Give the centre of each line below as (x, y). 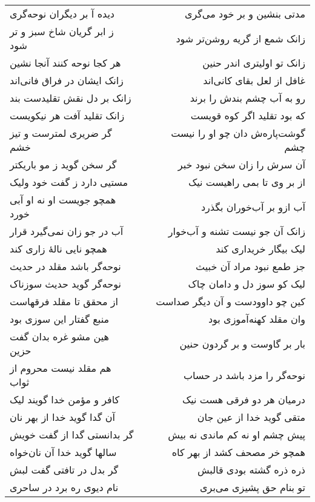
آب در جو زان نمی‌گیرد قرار (67, 231)
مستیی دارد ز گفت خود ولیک (69, 182)
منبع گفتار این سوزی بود (60, 319)
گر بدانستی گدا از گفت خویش (72, 434)
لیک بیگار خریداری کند (260, 249)
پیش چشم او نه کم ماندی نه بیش (237, 434)
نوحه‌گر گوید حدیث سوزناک (65, 284)
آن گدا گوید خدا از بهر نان (62, 417)
